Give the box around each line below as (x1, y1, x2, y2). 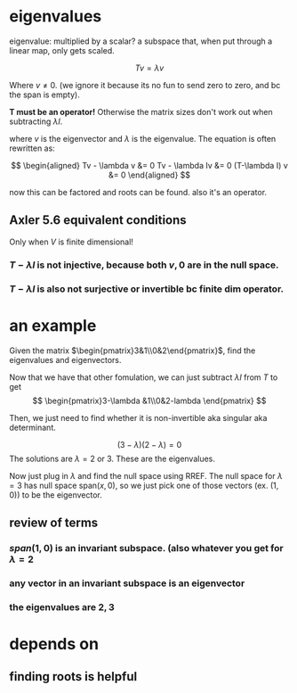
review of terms (9, 515, 99, 530)
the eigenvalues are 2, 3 (9, 600, 115, 613)
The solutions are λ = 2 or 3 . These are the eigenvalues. (9, 453, 216, 464)
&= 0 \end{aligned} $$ (108, 169, 191, 180)
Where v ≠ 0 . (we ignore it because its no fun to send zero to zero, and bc (9, 79, 281, 90)
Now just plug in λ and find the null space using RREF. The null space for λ (9, 470, 283, 481)
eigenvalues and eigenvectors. (9, 354, 122, 365)
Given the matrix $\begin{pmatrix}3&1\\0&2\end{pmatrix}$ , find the (9, 345, 256, 356)
